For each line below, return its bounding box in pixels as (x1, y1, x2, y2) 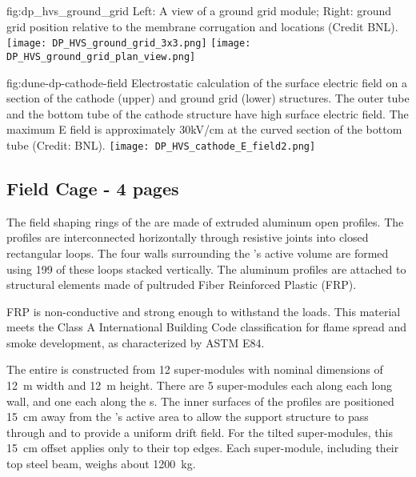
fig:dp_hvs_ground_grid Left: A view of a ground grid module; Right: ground (6, 2, 392, 18)
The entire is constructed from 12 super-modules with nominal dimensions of (6, 361, 383, 378)
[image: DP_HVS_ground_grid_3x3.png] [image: (6, 38, 251, 50)
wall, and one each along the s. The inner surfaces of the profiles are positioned (6, 392, 394, 409)
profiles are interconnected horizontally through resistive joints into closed (6, 229, 369, 246)
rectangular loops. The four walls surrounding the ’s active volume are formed (6, 244, 389, 261)
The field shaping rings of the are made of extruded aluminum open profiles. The (6, 213, 404, 230)
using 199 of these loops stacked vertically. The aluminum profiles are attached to (6, 260, 406, 277)
